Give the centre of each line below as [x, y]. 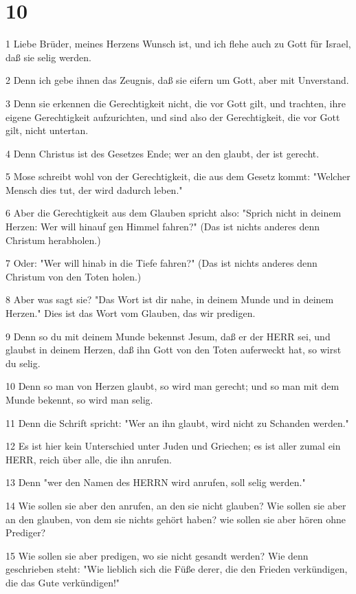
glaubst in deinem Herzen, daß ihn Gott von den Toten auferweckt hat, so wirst [174, 350]
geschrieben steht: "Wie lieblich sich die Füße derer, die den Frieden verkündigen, [177, 569]
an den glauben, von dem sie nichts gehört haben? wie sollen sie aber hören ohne [176, 519]
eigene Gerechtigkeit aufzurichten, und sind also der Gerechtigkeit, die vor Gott [173, 117]
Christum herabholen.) [53, 240]
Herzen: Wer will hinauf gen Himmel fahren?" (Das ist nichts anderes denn [163, 227]
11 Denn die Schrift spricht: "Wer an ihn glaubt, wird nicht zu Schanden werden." [177, 422]
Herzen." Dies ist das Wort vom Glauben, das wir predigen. [131, 313]
